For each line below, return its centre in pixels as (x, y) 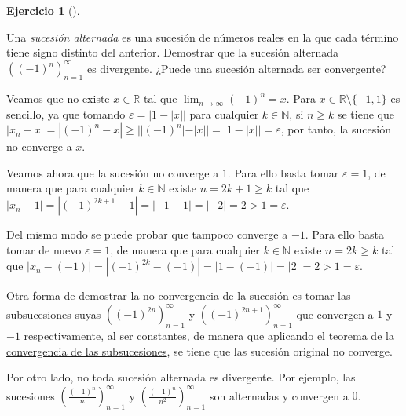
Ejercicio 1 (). (43, 10)
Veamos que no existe (58, 99)
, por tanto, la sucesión (336, 129)
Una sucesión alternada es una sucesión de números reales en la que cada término (203, 36)
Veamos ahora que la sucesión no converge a (113, 172)
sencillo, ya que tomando (66, 113)
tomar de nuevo (44, 249)
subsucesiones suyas (54, 314)
